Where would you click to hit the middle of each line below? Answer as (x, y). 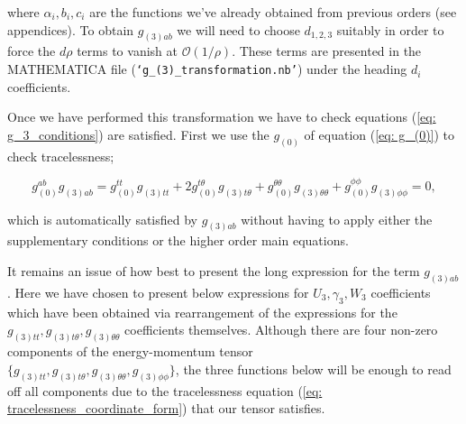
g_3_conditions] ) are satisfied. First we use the (138, 134)
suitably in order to (390, 29)
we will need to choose (238, 29)
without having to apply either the (337, 219)
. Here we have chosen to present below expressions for (158, 292)
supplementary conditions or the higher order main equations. (178, 240)
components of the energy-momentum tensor (130, 351)
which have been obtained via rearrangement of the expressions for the (202, 312)
